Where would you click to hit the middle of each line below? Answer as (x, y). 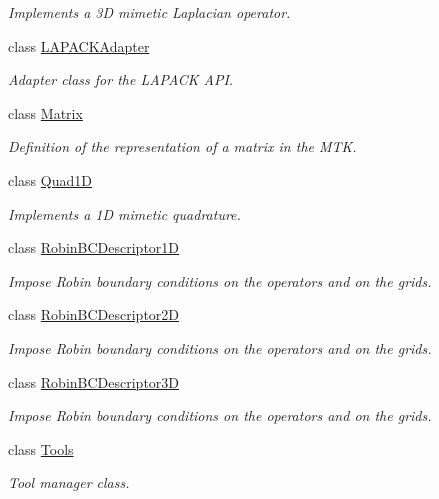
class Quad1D (50, 179)
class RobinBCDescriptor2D (94, 314)
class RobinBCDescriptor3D (94, 381)
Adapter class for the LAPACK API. (121, 79)
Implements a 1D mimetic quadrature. (124, 213)
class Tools (41, 448)
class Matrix (45, 112)
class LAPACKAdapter (79, 45)
